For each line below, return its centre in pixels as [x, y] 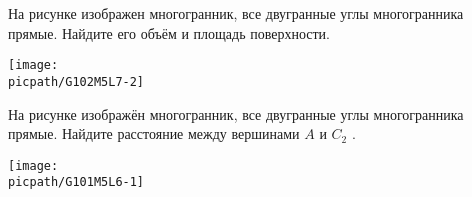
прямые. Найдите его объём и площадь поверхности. [169, 32]
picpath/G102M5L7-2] [76, 81]
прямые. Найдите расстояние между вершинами [154, 133]
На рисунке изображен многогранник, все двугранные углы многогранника [236, 13]
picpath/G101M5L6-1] [76, 182]
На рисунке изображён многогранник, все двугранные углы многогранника [236, 113]
